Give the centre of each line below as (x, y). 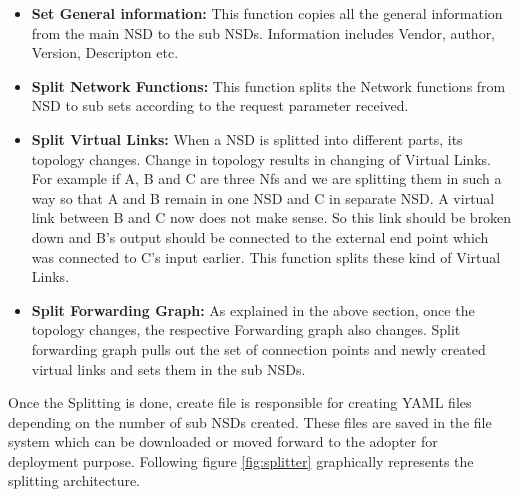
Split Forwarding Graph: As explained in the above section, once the (253, 309)
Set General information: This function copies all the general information (267, 13)
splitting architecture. (74, 480)
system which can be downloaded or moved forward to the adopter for (223, 441)
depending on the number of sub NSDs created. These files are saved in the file (250, 421)
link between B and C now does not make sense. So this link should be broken (271, 217)
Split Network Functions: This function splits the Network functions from (268, 85)
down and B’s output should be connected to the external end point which (260, 236)
